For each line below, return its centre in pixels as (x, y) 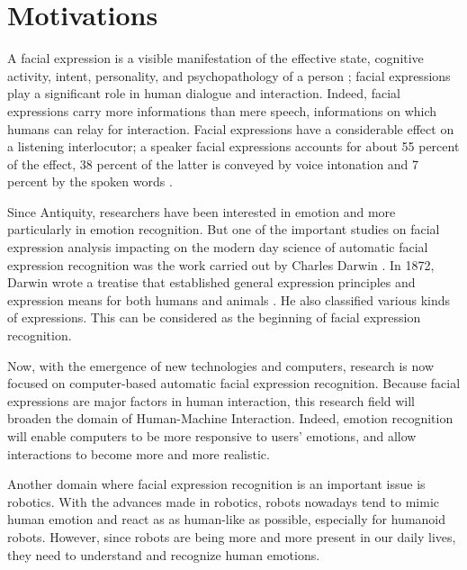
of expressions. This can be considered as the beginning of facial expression (214, 317)
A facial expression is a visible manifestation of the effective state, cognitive (216, 58)
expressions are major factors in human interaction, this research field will (211, 400)
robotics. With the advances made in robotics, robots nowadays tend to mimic (223, 501)
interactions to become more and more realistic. (139, 453)
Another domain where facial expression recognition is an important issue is (216, 484)
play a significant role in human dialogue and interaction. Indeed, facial (204, 93)
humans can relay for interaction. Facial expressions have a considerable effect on (231, 128)
